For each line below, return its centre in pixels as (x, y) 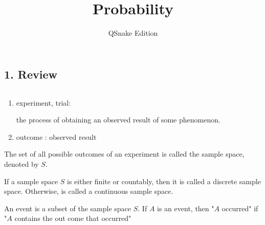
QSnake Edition (133, 33)
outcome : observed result (56, 136)
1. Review (31, 74)
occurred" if (240, 208)
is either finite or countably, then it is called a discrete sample (164, 181)
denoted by (21, 164)
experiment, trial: (43, 102)
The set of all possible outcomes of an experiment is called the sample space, (124, 154)
